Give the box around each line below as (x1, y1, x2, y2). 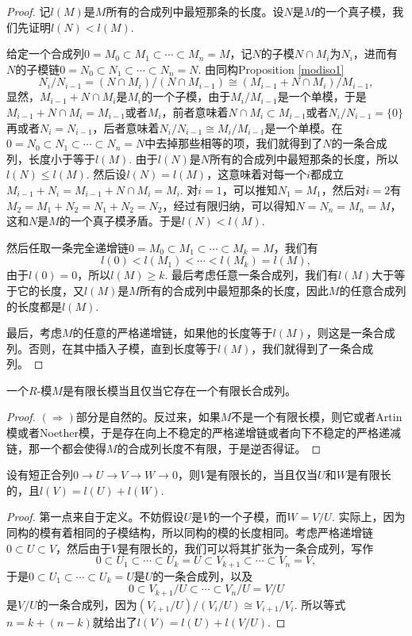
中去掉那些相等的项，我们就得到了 (144, 135, 323, 151)
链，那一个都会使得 (6, 439, 106, 456)
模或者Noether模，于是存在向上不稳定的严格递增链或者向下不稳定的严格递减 (6, 424, 402, 441)
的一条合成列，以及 (152, 567, 253, 584)
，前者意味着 (161, 103, 229, 120)
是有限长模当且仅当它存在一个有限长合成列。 (62, 381, 296, 398)
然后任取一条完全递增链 (6, 239, 129, 255)
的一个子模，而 (209, 508, 287, 525)
